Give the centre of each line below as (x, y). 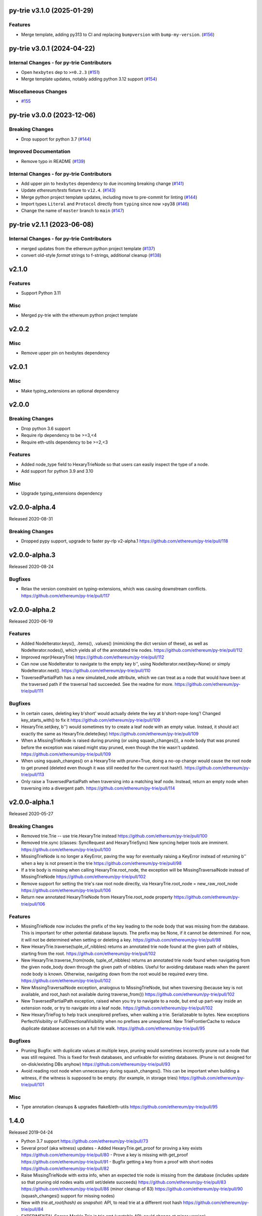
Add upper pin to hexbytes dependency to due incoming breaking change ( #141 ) (103, 183)
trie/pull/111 (32, 691)
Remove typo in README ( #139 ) (53, 161)
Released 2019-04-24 (31, 1132)
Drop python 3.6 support (46, 429)
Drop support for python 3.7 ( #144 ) (56, 139)
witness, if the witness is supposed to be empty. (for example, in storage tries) (99, 1078)
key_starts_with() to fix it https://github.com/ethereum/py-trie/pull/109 (91, 720)
